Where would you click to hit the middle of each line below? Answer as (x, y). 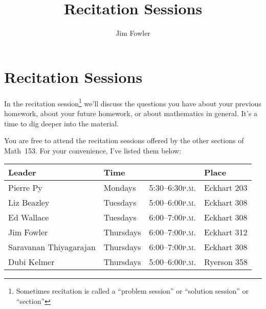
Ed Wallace (29, 217)
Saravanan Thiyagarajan (52, 247)
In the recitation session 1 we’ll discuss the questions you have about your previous (133, 102)
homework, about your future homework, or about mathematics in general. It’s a (131, 113)
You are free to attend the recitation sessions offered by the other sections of (124, 140)
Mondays (120, 188)
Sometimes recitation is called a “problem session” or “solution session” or (132, 291)
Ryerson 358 (226, 262)
